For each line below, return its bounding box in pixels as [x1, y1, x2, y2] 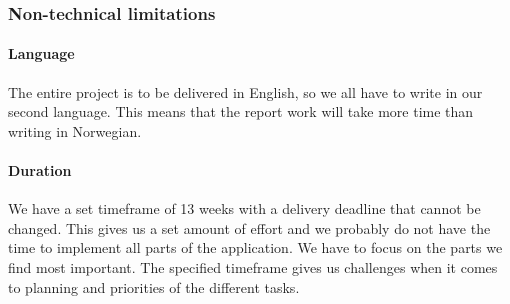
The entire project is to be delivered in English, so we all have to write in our [8, 81, 483, 102]
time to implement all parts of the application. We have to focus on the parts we [8, 237, 503, 258]
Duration [8, 160, 72, 181]
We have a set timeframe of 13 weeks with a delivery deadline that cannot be [8, 198, 481, 219]
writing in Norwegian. [8, 120, 142, 141]
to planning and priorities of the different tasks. [8, 276, 300, 297]
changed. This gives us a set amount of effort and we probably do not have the [8, 217, 491, 238]
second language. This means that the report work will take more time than [8, 101, 474, 122]
